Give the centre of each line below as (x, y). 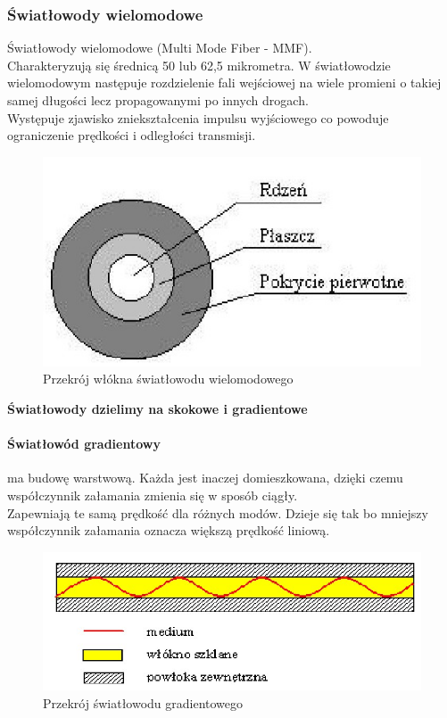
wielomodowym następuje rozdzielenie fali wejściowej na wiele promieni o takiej (224, 83)
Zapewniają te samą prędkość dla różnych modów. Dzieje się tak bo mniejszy (218, 512)
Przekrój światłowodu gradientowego (143, 703)
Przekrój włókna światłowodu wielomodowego (168, 379)
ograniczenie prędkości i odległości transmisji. (132, 135)
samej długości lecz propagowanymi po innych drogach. (158, 100)
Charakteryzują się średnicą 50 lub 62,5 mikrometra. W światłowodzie (199, 65)
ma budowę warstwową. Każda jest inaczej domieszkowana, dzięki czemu (205, 478)
